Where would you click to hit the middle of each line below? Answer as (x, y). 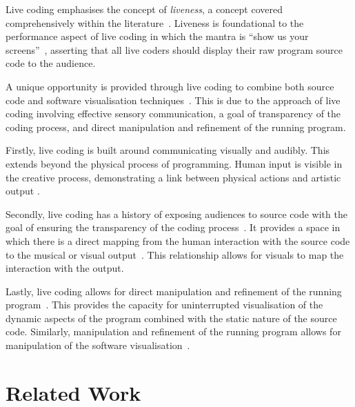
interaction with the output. (65, 268)
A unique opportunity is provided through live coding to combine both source (170, 86)
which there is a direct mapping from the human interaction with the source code (178, 240)
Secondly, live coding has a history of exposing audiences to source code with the (176, 214)
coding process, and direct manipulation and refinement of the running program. (176, 127)
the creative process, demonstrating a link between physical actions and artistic (173, 177)
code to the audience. (51, 63)
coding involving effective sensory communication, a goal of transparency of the (173, 113)
